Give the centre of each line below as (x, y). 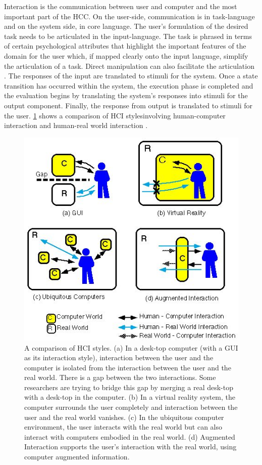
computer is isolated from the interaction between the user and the (128, 367)
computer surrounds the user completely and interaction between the (131, 407)
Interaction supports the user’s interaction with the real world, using (130, 447)
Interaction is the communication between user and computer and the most (121, 6)
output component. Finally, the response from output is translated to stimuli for (128, 105)
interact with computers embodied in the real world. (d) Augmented (130, 436)
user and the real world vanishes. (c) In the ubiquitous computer (124, 417)
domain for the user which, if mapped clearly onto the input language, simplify (126, 55)
